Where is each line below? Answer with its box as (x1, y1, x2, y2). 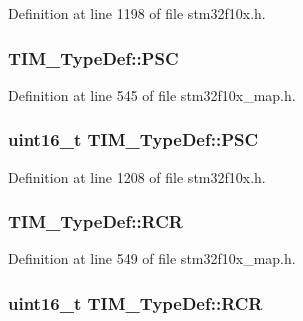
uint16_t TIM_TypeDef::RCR (8, 290, 263, 315)
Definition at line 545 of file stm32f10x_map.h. (8, 84, 296, 105)
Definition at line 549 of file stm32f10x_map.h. (8, 248, 296, 269)
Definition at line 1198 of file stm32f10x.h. (8, 3, 266, 23)
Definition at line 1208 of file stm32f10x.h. (8, 166, 266, 187)
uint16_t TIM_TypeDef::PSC (8, 127, 259, 152)
